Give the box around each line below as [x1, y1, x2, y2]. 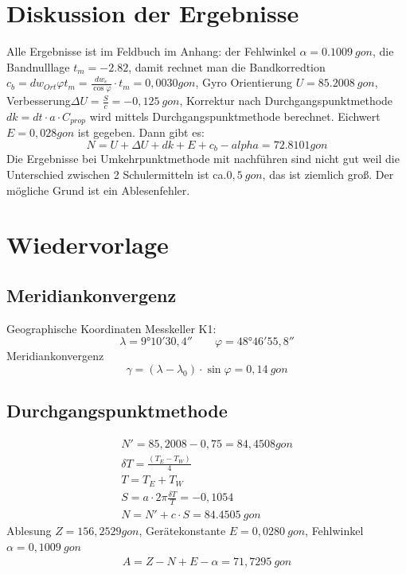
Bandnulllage [6, 58, 70, 75]
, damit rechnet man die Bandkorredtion [128, 58, 326, 75]
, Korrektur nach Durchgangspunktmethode [179, 92, 393, 109]
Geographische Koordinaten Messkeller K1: [6, 320, 217, 336]
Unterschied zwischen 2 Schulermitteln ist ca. [6, 166, 227, 183]
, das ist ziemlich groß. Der [262, 166, 394, 183]
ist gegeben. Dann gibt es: [77, 124, 205, 141]
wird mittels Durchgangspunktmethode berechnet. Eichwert [89, 107, 381, 124]
